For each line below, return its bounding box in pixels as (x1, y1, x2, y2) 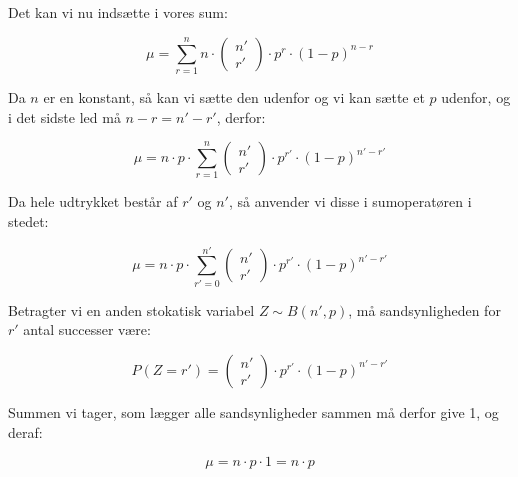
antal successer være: (23, 319, 151, 340)
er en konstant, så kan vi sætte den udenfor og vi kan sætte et (43, 86, 425, 107)
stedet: (8, 211, 49, 232)
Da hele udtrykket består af (8, 191, 178, 212)
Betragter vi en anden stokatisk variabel (8, 299, 255, 320)
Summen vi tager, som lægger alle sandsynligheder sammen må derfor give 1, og (8, 401, 499, 422)
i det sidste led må (8, 106, 121, 127)
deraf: (8, 421, 43, 442)
